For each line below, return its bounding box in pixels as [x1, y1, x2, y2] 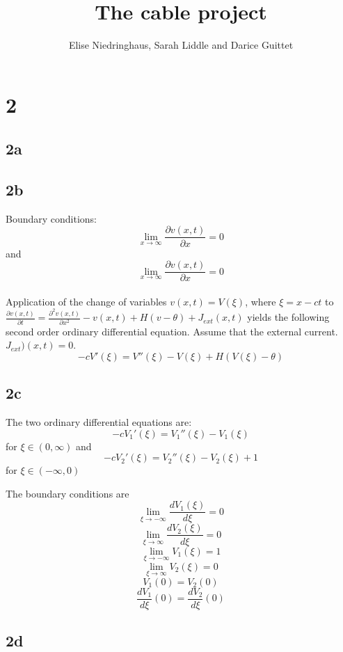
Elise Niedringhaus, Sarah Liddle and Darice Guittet [68, 38, 294, 52]
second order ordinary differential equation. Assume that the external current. [6, 324, 338, 338]
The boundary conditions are [6, 486, 129, 500]
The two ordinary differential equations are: [6, 415, 192, 429]
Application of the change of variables [6, 294, 167, 308]
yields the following [247, 310, 330, 324]
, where [245, 294, 276, 308]
